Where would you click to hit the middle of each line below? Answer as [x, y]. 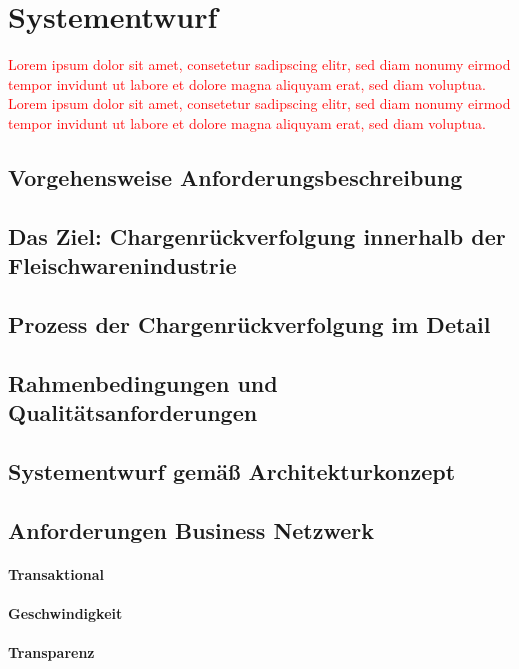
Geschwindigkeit [65, 612]
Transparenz [51, 651]
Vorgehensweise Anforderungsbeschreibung [235, 176]
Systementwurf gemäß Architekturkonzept [232, 470]
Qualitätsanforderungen [133, 412]
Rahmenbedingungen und [143, 382]
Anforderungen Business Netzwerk [191, 529]
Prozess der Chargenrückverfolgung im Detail [249, 323]
